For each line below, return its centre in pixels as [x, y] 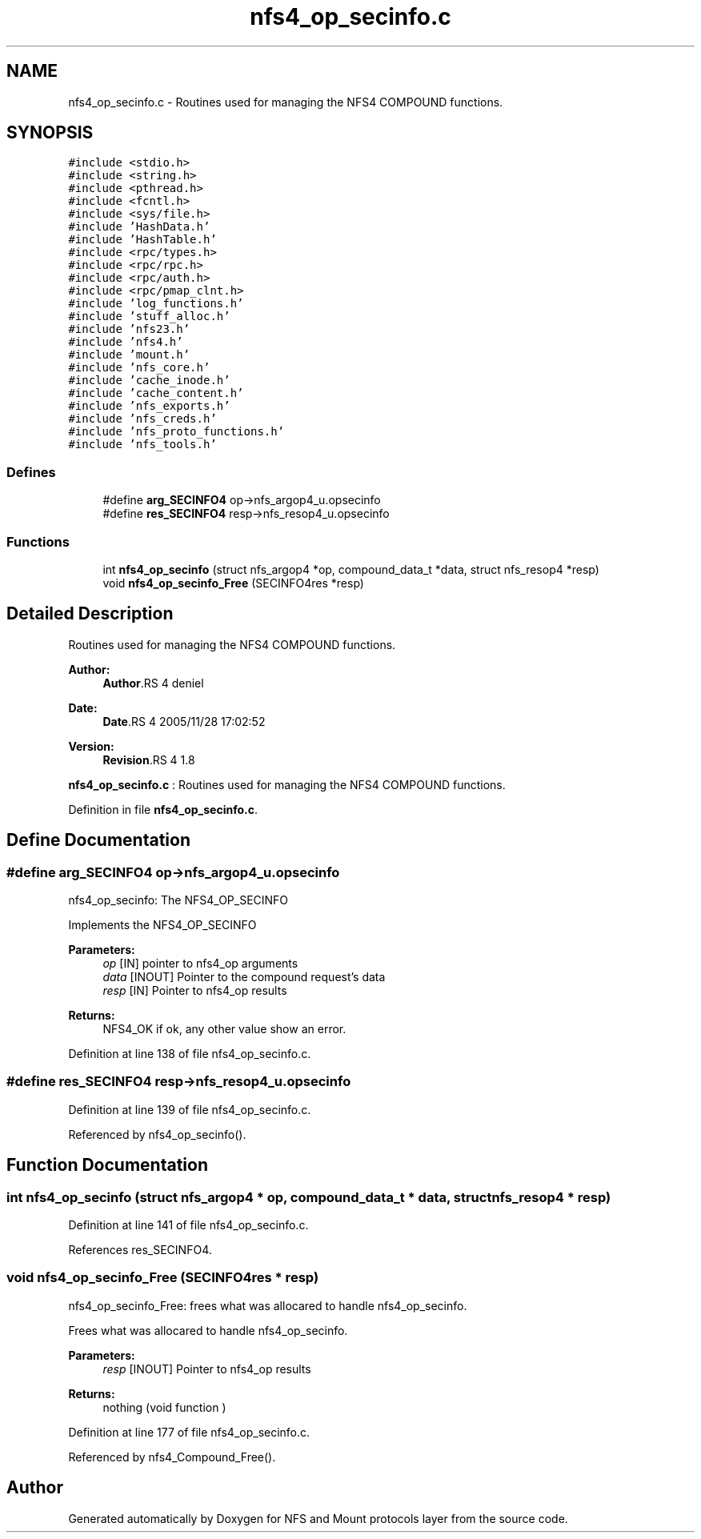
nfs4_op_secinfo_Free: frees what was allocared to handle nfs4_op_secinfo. [268, 1305]
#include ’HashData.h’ [139, 227]
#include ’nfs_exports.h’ [149, 406]
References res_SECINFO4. [140, 1249]
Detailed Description [90, 614]
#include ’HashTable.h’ [142, 240]
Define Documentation [98, 840]
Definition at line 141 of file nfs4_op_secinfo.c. [188, 1224]
